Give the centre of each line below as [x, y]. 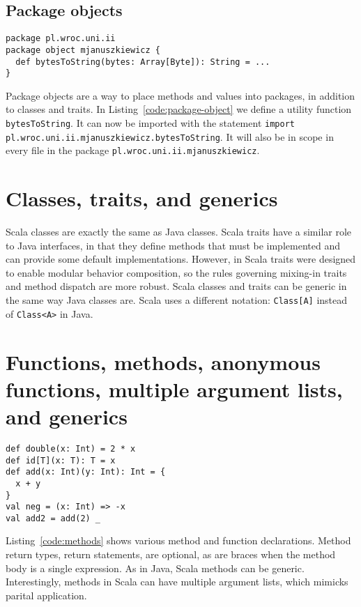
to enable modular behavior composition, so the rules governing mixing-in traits [176, 272]
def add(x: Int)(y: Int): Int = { [86, 472]
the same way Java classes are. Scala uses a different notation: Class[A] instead [177, 300]
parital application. [46, 595]
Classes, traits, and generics [142, 198]
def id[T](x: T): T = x [61, 460]
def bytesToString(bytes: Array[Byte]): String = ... [143, 62]
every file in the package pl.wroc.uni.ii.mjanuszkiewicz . [133, 150]
